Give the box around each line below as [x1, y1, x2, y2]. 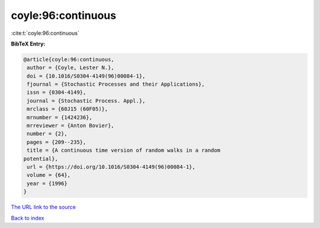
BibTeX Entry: [11, 40, 46, 47]
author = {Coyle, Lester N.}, [27, 64, 115, 71]
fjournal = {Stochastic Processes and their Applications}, [27, 81, 205, 88]
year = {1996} [27, 180, 68, 187]
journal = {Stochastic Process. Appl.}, [27, 97, 146, 104]
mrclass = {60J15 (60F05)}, [27, 106, 108, 112]
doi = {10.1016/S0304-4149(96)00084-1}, [27, 73, 146, 79]
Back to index [11, 214, 44, 222]
